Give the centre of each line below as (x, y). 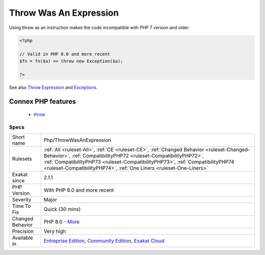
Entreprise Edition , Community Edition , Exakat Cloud (104, 241)
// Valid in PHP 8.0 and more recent (65, 54)
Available (23, 238)
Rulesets (22, 159)
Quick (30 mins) (62, 209)
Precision (23, 231)
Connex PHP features (42, 101)
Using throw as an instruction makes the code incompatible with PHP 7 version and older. (99, 28)
